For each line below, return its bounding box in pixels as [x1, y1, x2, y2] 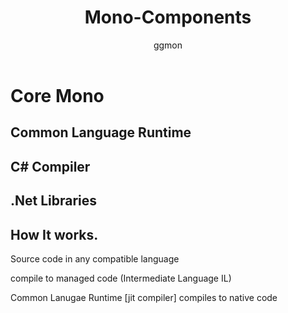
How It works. [10, 226, 99, 243]
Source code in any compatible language [10, 252, 180, 265]
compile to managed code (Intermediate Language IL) [10, 272, 232, 284]
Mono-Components [84, 6, 252, 29]
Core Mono [10, 84, 105, 107]
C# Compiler [10, 158, 91, 175]
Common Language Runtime [10, 124, 192, 141]
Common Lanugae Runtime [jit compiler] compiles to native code [10, 291, 278, 303]
